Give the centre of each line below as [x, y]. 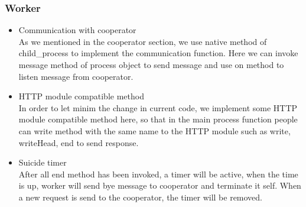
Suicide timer [43, 162]
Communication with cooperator [77, 30]
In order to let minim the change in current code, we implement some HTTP [158, 107]
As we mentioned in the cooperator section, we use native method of [143, 41]
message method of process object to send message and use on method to [151, 64]
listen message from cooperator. [76, 76]
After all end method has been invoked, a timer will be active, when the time [158, 174]
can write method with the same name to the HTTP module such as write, [154, 130]
